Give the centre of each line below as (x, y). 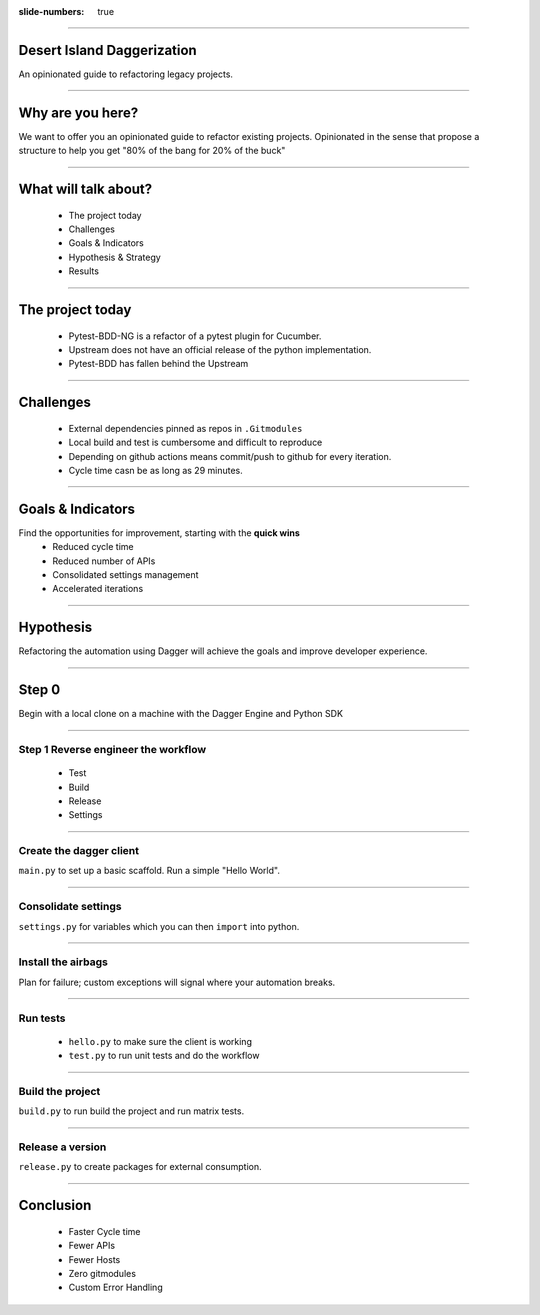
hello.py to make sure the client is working (160, 1041)
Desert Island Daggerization (107, 50)
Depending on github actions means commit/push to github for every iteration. (230, 456)
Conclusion (55, 1205)
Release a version (62, 1147)
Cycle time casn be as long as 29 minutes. (156, 470)
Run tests (42, 1018)
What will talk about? (85, 189)
